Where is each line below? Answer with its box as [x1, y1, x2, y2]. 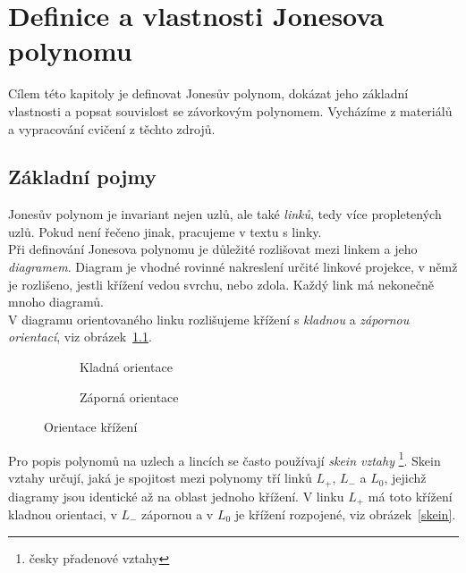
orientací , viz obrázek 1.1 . [8, 327, 152, 346]
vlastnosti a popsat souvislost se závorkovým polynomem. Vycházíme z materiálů [8, 101, 453, 120]
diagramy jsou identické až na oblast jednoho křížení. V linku [8, 486, 344, 505]
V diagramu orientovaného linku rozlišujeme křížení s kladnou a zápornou [8, 309, 410, 328]
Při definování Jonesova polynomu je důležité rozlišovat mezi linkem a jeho [8, 240, 418, 258]
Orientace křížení [44, 417, 138, 436]
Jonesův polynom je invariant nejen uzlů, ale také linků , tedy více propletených [8, 205, 442, 223]
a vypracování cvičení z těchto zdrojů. [8, 119, 216, 138]
